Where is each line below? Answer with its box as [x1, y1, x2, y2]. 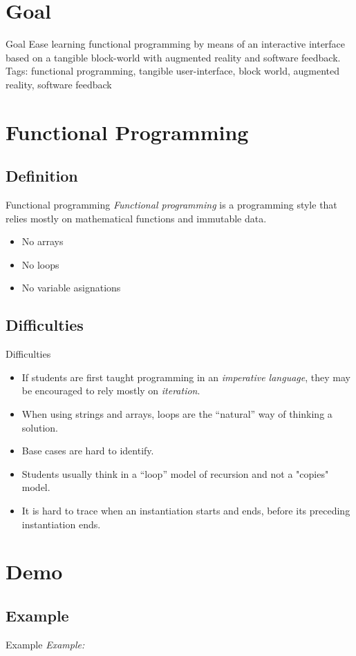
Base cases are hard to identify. [21, 443, 154, 458]
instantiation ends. [21, 517, 101, 531]
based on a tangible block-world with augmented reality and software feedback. [6, 50, 341, 64]
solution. [21, 420, 59, 434]
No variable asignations [21, 280, 121, 295]
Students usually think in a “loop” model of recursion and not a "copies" [21, 466, 329, 481]
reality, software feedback [6, 77, 112, 91]
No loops [21, 257, 59, 271]
